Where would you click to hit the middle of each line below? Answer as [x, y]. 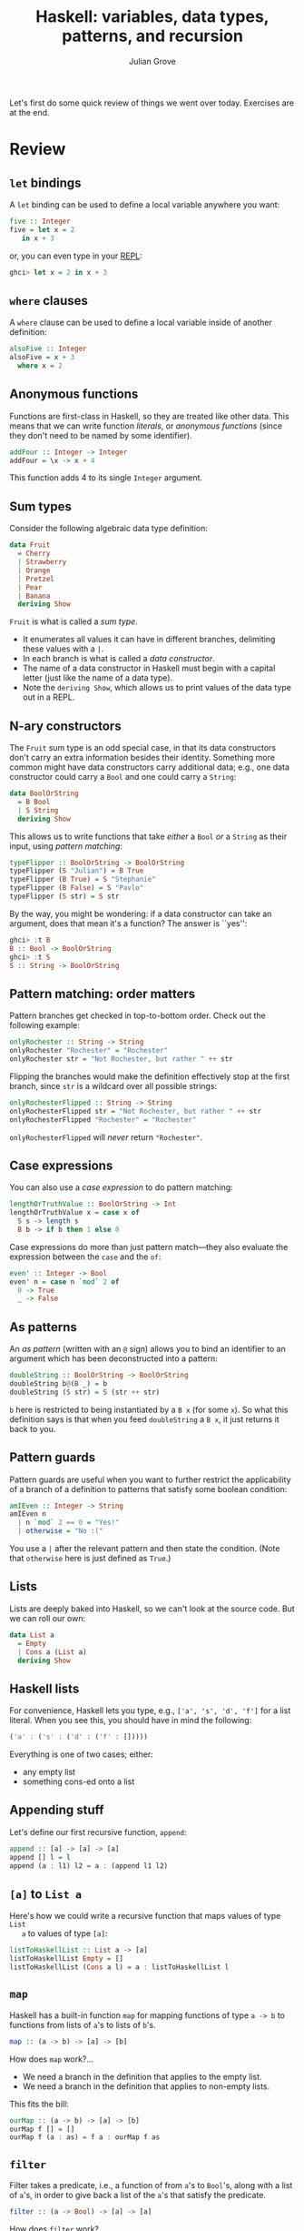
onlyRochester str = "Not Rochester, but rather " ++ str [121, 1059]
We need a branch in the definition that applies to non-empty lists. [146, 2086]
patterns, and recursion [152, 36]
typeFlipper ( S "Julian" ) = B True [77, 871]
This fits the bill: [39, 2104]
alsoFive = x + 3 [42, 358]
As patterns [43, 1327]
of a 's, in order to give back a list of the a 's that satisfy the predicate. [137, 2196]
